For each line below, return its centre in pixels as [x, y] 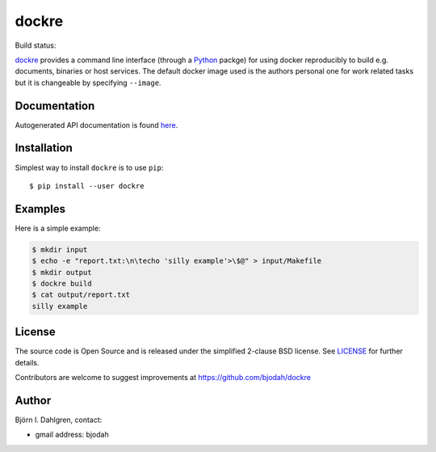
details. [27, 362]
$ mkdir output [62, 272]
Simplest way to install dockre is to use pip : [89, 167]
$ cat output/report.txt [81, 295]
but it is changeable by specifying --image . [88, 82]
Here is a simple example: [58, 228]
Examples [40, 209]
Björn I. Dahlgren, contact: [59, 420]
